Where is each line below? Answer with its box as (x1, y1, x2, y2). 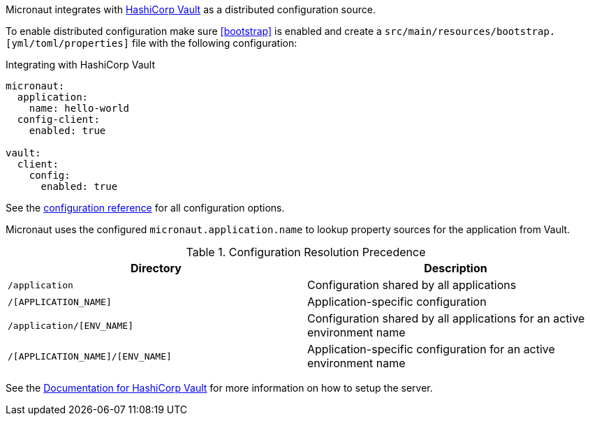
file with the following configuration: (131, 37, 297, 49)
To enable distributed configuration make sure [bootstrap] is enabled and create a (6, 25, 382, 37)
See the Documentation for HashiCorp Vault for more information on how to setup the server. (6, 382, 433, 394)
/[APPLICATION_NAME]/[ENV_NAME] (8, 350, 172, 362)
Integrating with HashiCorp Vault (6, 59, 155, 71)
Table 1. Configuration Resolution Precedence (186, 245, 426, 259)
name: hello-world (29, 103, 130, 114)
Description (424, 261, 487, 275)
